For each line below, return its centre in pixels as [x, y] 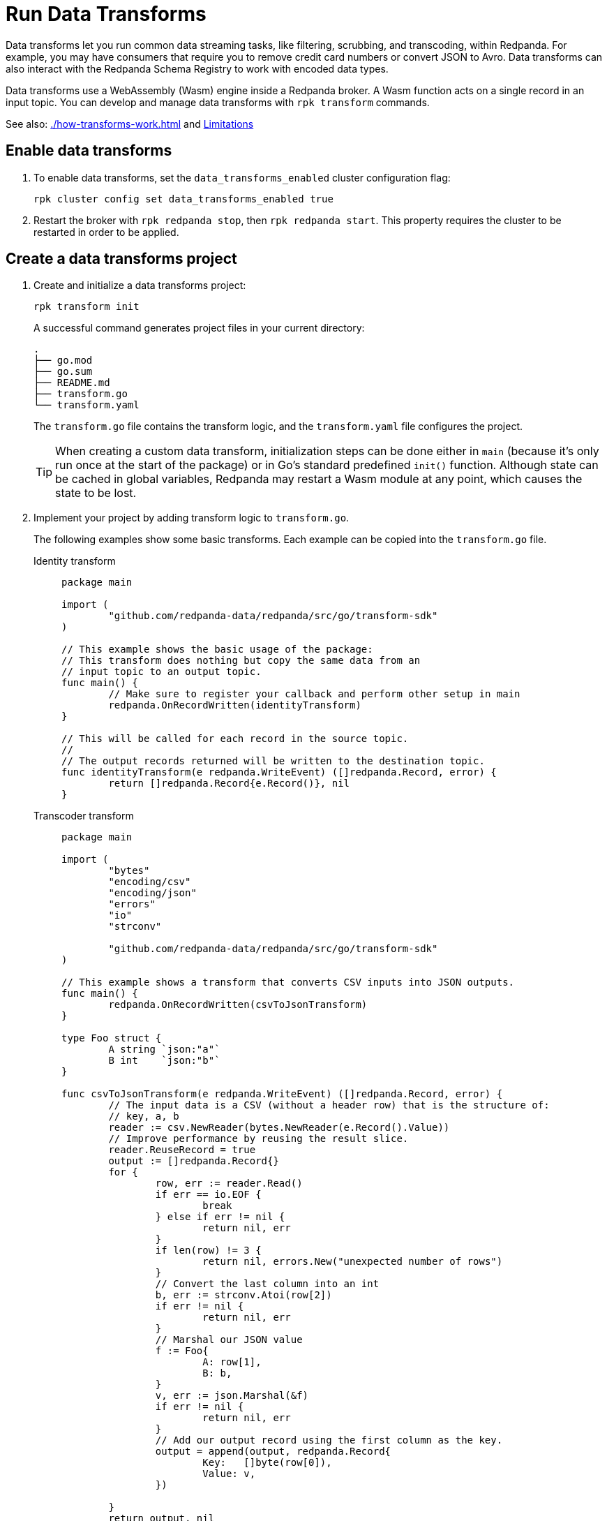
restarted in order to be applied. [106, 232]
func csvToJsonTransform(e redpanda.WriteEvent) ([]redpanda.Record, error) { [282, 1094]
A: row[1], [232, 1362]
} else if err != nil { [220, 1217]
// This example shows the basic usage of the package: [217, 650]
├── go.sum [63, 372]
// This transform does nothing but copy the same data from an [241, 661]
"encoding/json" [152, 893]
